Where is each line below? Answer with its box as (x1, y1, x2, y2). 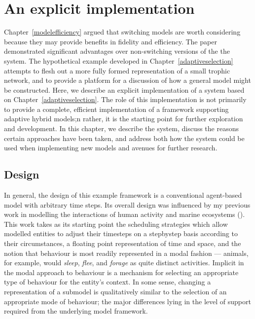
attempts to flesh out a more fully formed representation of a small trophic (4, 65, 230, 75)
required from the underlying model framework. (4, 306, 148, 316)
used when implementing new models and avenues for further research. (4, 142, 218, 153)
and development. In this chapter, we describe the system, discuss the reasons (4, 123, 239, 134)
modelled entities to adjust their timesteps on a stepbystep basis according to (4, 228, 238, 239)
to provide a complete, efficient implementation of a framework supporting (4, 104, 229, 114)
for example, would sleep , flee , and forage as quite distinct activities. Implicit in (4, 257, 244, 268)
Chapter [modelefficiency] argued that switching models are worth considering (4, 27, 241, 37)
